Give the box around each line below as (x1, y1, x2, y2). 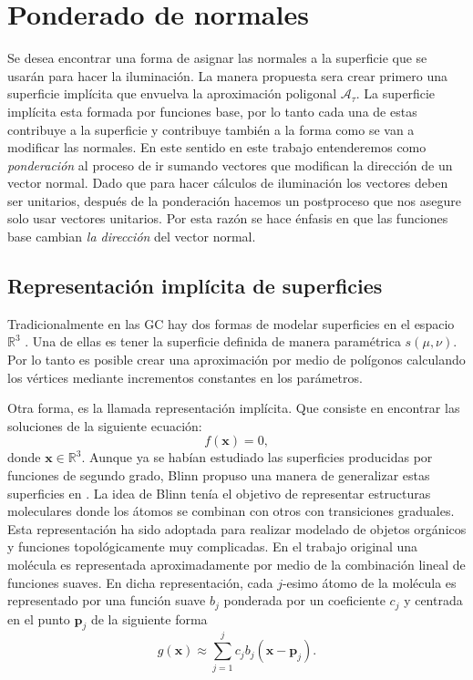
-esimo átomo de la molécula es (282, 572, 457, 592)
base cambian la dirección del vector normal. (7, 227, 256, 246)
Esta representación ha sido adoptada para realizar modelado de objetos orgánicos (7, 519, 467, 538)
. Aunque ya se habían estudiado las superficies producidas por (81, 448, 433, 467)
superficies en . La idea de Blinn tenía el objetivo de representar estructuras (7, 483, 431, 502)
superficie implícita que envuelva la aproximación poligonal (7, 84, 337, 103)
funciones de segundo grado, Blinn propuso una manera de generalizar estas (7, 466, 430, 485)
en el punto (7, 609, 70, 628)
